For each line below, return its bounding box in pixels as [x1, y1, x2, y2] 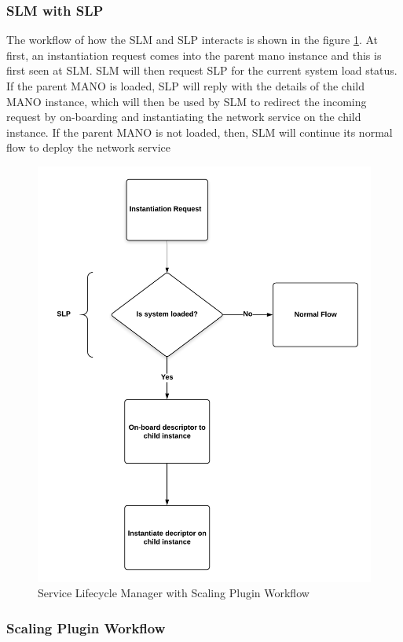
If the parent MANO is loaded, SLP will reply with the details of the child [6, 78, 365, 94]
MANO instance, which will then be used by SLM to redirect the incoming [6, 93, 367, 109]
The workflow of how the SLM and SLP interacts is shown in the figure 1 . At [6, 31, 379, 48]
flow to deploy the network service [6, 139, 170, 156]
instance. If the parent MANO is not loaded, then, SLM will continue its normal [6, 123, 393, 140]
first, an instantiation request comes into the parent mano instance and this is [6, 46, 382, 63]
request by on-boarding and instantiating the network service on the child [6, 108, 361, 125]
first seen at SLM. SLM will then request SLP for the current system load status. [6, 62, 398, 79]
